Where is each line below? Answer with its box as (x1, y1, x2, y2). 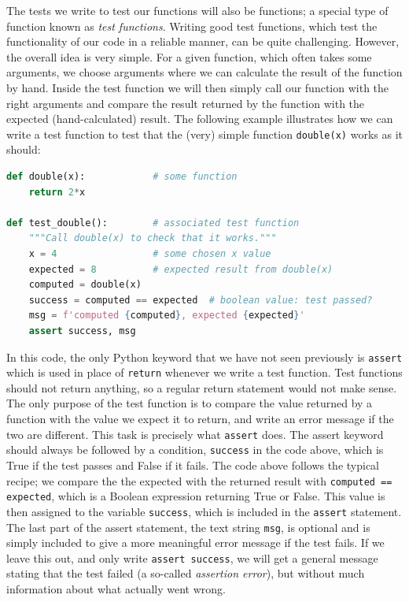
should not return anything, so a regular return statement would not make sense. (6, 379, 397, 396)
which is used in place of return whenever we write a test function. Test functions (6, 364, 403, 381)
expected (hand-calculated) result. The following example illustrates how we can (6, 110, 393, 127)
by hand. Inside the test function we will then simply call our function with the (6, 79, 389, 95)
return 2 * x (28, 186, 86, 198)
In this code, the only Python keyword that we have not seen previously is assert (6, 348, 403, 365)
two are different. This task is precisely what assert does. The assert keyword (6, 425, 384, 442)
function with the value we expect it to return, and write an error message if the (6, 411, 394, 427)
